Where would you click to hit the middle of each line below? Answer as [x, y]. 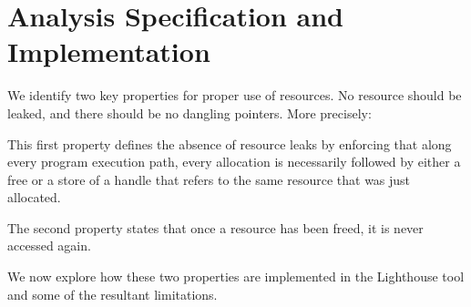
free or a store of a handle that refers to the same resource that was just [209, 179]
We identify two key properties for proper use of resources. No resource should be [235, 95]
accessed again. [49, 246]
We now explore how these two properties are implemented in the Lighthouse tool [236, 276]
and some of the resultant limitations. [113, 294]
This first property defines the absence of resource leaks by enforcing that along [230, 143]
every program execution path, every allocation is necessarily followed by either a [234, 162]
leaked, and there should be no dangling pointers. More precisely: [189, 113]
